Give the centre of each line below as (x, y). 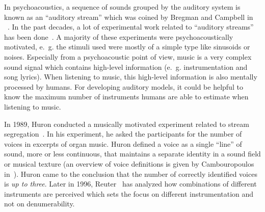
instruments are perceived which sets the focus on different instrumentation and (129, 193)
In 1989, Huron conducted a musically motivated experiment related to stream (127, 124)
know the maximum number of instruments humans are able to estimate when (126, 97)
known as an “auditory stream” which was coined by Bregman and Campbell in (129, 17)
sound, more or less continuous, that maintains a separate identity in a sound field (132, 154)
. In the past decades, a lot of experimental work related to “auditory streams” (131, 27)
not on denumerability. (39, 204)
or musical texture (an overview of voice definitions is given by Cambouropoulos (129, 163)
